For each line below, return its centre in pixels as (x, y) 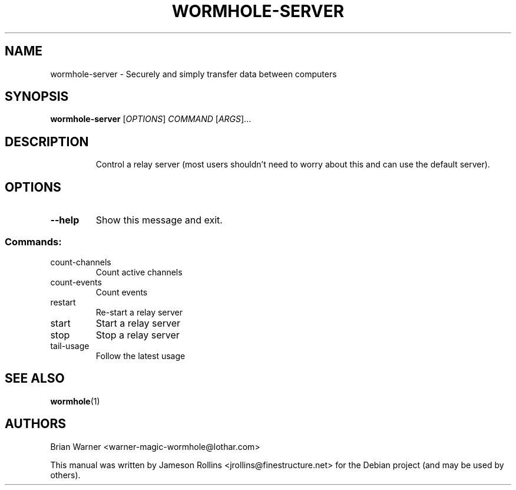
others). (65, 475)
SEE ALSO (35, 379)
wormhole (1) (75, 401)
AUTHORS (36, 424)
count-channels (81, 262)
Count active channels (139, 272)
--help (65, 220)
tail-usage (70, 346)
